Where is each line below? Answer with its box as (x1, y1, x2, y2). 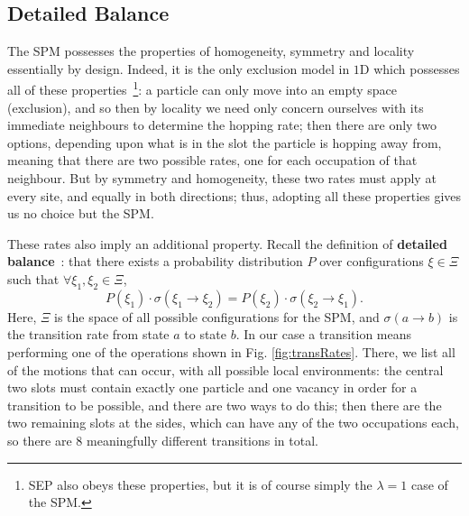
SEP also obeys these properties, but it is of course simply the (28, 475, 372, 493)
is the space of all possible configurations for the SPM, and (54, 307, 380, 326)
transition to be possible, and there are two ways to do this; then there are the (7, 395, 442, 414)
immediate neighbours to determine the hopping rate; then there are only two (7, 115, 437, 134)
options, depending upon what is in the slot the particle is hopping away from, (7, 133, 442, 152)
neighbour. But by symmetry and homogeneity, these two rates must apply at (7, 169, 437, 188)
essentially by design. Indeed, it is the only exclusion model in (7, 59, 350, 78)
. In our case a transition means (235, 325, 412, 344)
